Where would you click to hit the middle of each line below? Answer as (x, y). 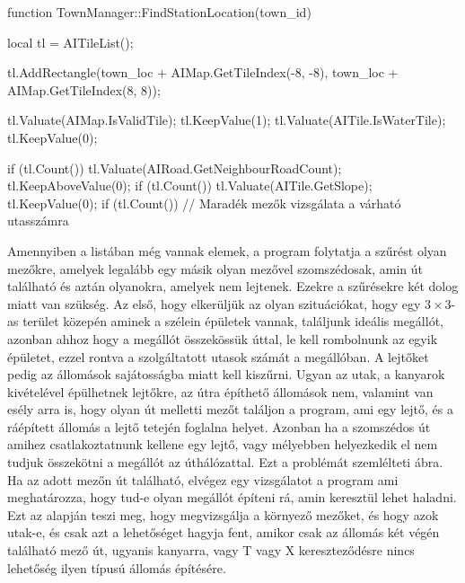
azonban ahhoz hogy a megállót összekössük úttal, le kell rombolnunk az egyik (223, 338)
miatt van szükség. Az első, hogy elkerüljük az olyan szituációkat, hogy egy (214, 303)
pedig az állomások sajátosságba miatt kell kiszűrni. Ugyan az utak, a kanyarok (226, 374)
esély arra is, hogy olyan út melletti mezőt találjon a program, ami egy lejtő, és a (230, 409)
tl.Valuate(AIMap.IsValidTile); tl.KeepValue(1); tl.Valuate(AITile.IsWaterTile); (227, 120)
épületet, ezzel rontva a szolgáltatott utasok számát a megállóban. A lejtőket (218, 356)
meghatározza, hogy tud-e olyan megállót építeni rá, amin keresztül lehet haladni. (232, 497)
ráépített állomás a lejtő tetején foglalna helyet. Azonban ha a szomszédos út (219, 426)
